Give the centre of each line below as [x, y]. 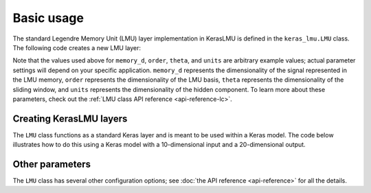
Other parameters [52, 164]
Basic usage [48, 18]
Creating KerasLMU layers [70, 118]
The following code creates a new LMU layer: [77, 47]
